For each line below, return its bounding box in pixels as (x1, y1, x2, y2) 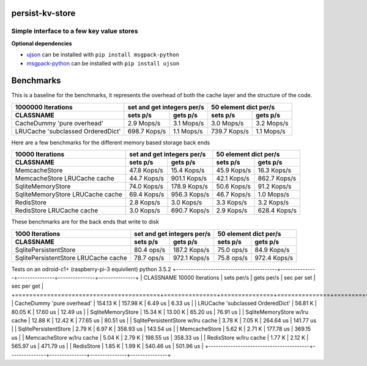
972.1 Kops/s (172, 253, 210, 262)
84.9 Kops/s (254, 245, 290, 254)
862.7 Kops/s (258, 174, 297, 183)
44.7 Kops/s (129, 174, 165, 183)
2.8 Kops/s (129, 198, 160, 207)
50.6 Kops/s (216, 182, 251, 191)
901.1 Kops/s (171, 174, 207, 183)
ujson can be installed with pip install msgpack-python (26, 51, 180, 58)
